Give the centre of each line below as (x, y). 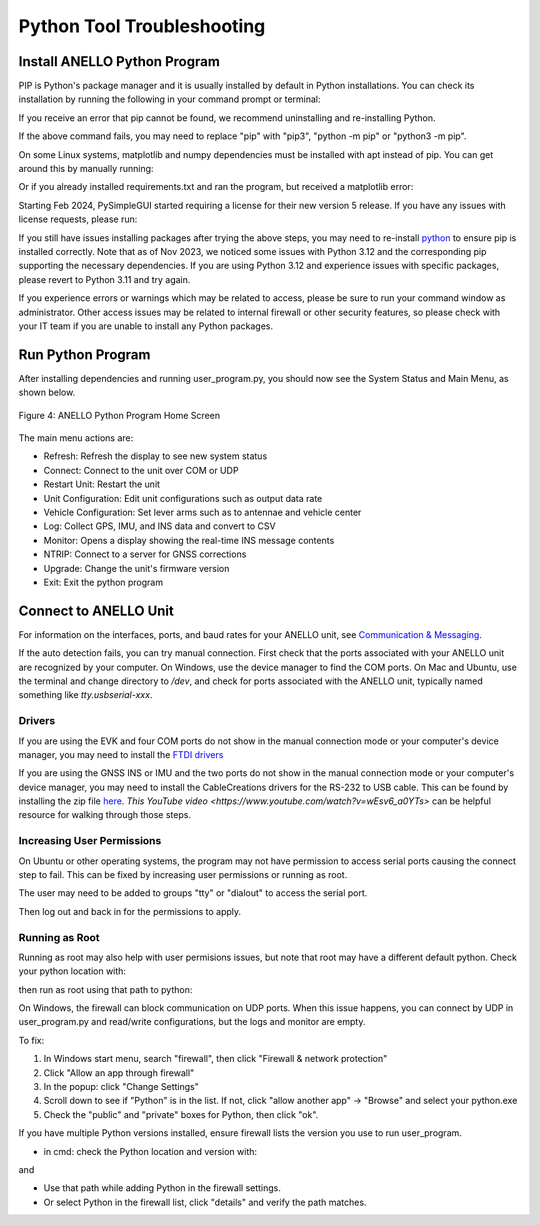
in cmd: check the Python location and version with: (150, 1151)
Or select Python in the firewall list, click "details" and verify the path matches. (205, 1202)
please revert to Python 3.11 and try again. (104, 279)
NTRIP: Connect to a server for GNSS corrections (145, 554)
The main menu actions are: (76, 438)
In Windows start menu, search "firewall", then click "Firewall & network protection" (215, 1059)
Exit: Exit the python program (103, 582)
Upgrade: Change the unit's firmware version (136, 568)
